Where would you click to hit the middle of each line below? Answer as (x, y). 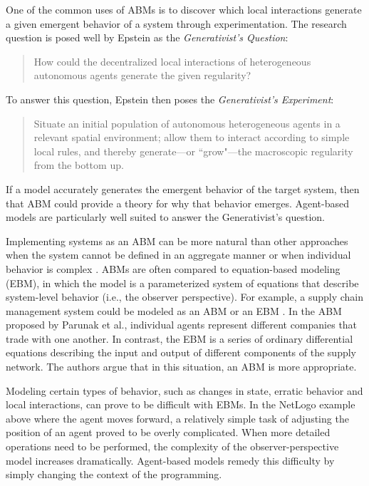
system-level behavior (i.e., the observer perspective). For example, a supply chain (185, 297)
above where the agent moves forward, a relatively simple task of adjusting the (177, 418)
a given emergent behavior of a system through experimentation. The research (176, 23)
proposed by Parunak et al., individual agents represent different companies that (182, 325)
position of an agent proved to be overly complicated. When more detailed (168, 432)
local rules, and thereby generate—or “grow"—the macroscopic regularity (193, 151)
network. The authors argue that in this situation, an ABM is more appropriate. (181, 367)
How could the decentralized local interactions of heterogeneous (172, 61)
